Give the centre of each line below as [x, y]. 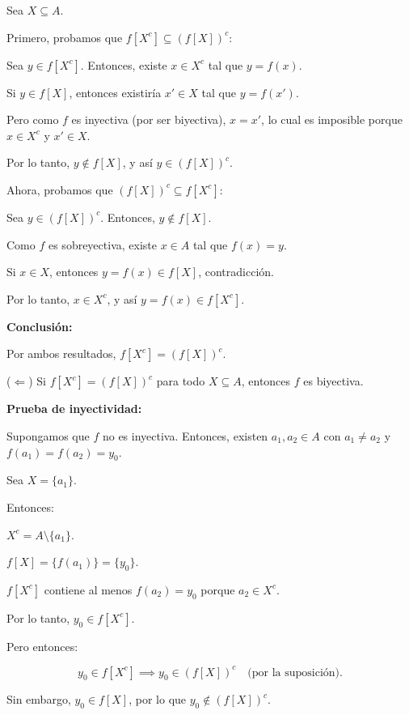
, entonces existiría [115, 92]
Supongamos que [48, 435]
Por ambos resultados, [61, 353]
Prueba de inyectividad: [74, 409]
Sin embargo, [39, 699]
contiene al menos [88, 589]
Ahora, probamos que [60, 189]
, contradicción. [236, 272]
